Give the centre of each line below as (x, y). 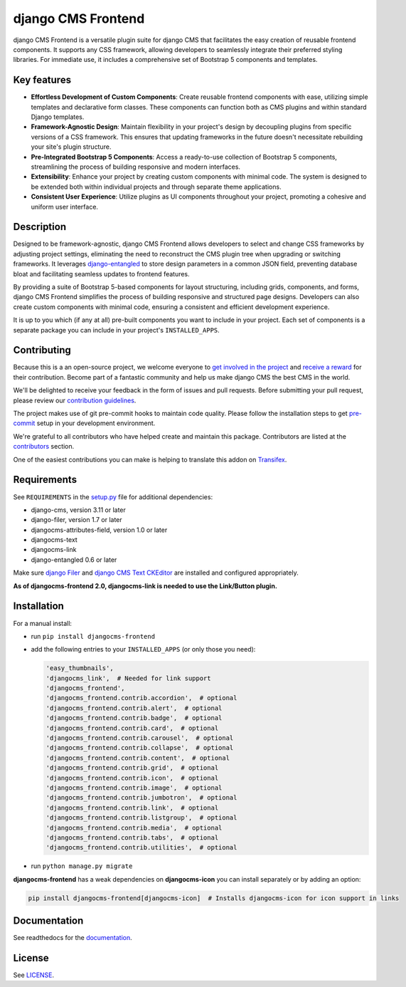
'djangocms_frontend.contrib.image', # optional (134, 788)
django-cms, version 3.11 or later (78, 510)
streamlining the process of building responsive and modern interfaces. (136, 167)
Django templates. (58, 117)
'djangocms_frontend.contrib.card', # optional (132, 728)
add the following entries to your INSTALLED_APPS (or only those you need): (143, 649)
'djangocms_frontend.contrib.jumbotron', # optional (141, 798)
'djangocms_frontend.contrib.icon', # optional (132, 778)
